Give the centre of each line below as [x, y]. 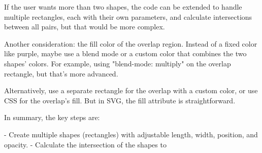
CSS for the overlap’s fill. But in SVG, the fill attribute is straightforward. [120, 100]
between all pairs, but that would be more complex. [85, 27]
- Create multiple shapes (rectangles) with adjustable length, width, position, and [131, 134]
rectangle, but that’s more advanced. [61, 73]
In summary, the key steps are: [52, 117]
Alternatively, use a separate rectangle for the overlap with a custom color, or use [131, 90]
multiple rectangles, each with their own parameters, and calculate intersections [128, 16]
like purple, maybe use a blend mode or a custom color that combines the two [125, 53]
